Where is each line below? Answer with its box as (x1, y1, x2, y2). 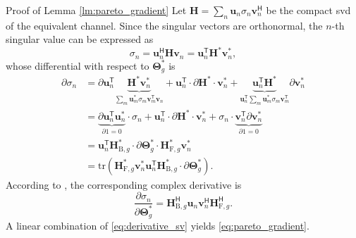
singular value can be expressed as (6, 32, 154, 46)
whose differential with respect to (6, 58, 149, 73)
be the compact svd (266, 3, 351, 17)
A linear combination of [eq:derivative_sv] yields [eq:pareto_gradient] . (6, 218, 309, 233)
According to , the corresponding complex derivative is (6, 177, 242, 192)
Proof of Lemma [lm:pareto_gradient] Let (6, 3, 187, 17)
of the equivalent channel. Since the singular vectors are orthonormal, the (6, 18, 323, 32)
